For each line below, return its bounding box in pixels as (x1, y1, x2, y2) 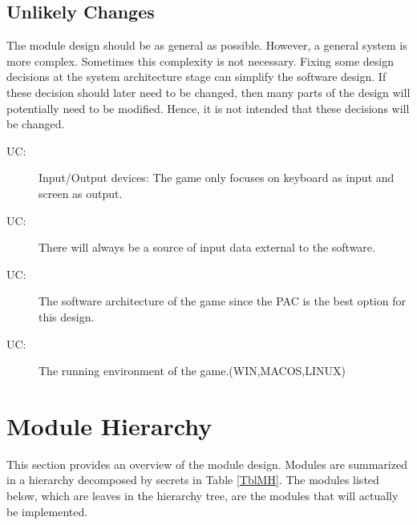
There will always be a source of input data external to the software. (38, 239, 375, 256)
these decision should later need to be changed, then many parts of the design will (6, 83, 411, 100)
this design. (38, 308, 95, 325)
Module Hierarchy (6, 409, 213, 442)
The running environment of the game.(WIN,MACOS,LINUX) (38, 362, 346, 379)
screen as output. (38, 184, 123, 201)
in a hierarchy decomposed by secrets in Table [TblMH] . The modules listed (6, 471, 379, 488)
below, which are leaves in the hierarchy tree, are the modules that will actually (6, 487, 399, 504)
